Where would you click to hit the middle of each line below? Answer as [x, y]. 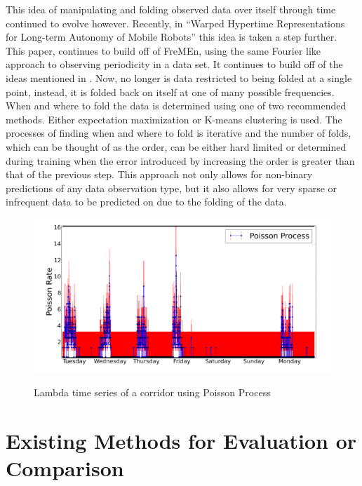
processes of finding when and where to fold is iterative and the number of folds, [179, 133]
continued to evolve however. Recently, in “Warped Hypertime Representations [175, 23]
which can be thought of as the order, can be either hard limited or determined [176, 146]
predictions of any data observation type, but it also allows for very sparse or [172, 188]
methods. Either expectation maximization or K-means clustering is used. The [174, 119]
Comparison [65, 467]
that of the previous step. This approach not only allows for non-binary [159, 174]
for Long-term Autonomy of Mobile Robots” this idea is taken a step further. [172, 37]
